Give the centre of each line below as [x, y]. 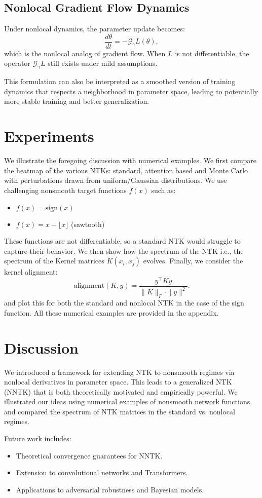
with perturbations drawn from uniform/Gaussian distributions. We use [116, 180]
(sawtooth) [88, 224]
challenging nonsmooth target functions [65, 190]
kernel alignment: [31, 272]
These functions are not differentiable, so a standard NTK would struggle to [122, 241]
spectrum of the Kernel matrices [54, 261]
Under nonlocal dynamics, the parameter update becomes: [95, 29]
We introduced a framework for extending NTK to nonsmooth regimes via [119, 372]
